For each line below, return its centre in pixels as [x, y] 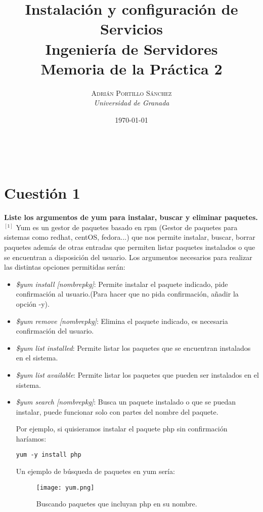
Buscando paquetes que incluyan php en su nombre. [117, 504]
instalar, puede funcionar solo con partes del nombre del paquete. [117, 411]
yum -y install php [49, 455]
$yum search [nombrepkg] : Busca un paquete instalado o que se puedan [126, 402]
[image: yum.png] [65, 487]
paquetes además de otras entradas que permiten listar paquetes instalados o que [130, 247]
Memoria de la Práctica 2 [131, 68]
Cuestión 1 [42, 193]
